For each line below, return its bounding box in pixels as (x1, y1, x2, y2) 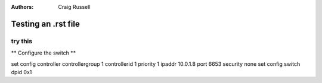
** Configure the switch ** (11, 49, 76, 56)
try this (11, 37, 33, 45)
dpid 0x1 (11, 68, 32, 75)
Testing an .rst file (11, 18, 80, 29)
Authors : (11, 4, 34, 10)
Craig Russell (58, 4, 91, 10)
